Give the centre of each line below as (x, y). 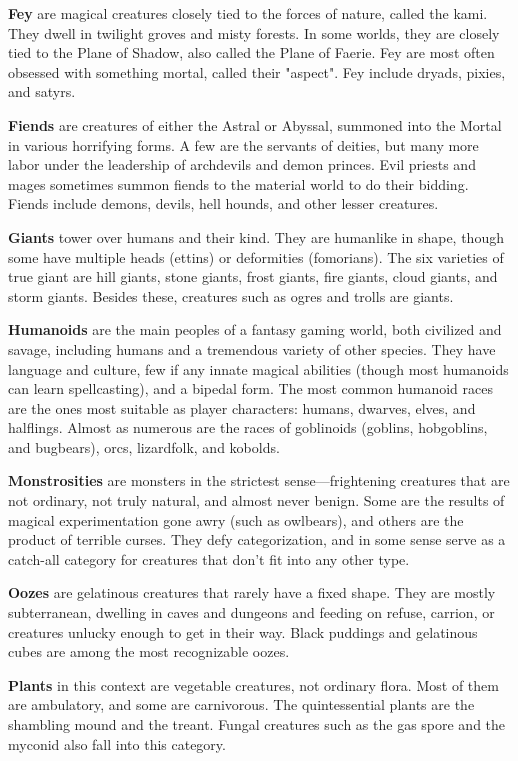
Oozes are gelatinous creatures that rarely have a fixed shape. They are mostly (252, 592)
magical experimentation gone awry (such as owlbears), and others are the (236, 519)
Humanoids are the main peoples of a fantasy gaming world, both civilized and (255, 329)
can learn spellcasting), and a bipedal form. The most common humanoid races (250, 388)
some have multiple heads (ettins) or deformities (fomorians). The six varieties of (256, 256)
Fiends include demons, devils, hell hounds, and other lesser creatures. (223, 203)
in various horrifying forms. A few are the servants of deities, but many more (243, 144)
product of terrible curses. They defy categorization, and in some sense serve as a (257, 539)
